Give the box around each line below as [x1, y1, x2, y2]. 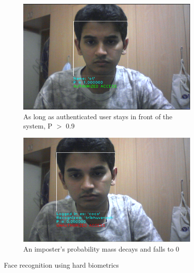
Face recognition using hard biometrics [4, 260, 119, 270]
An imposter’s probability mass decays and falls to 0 [23, 243, 179, 254]
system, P [23, 121, 52, 131]
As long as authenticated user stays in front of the [23, 111, 173, 121]
